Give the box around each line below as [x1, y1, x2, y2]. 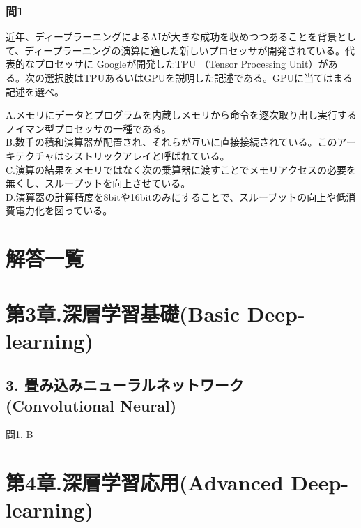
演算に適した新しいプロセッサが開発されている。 [121, 43, 346, 57]
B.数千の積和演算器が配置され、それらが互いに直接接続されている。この [6, 135, 337, 149]
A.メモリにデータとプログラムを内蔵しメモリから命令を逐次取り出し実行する [6, 107, 357, 122]
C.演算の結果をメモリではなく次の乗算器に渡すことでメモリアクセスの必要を [6, 162, 356, 176]
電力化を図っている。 [15, 203, 113, 218]
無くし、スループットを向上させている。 [6, 176, 191, 190]
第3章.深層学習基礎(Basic [6, 299, 240, 327]
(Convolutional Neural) [6, 394, 177, 416]
